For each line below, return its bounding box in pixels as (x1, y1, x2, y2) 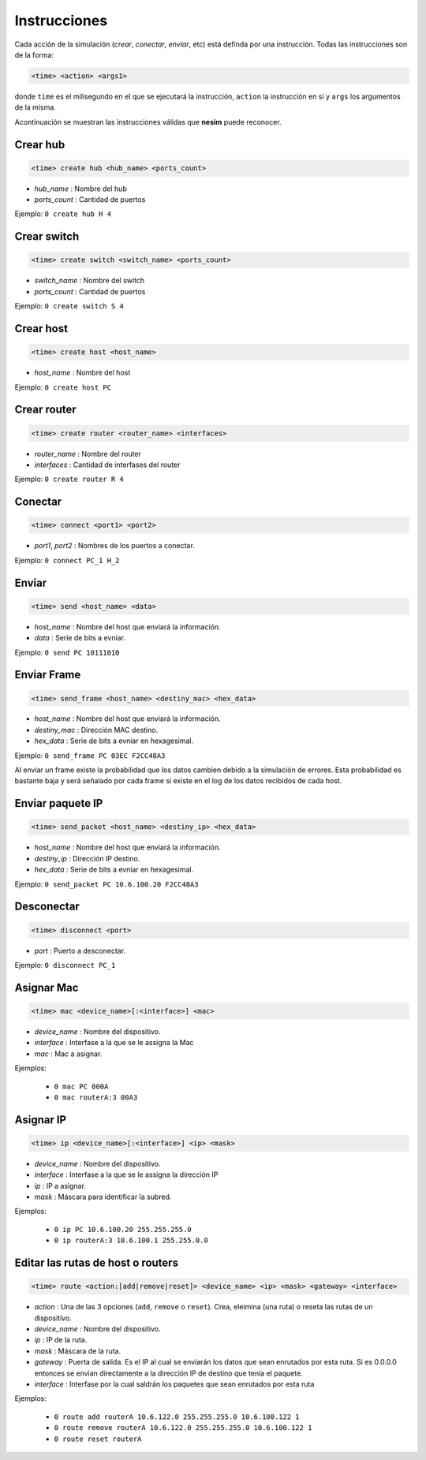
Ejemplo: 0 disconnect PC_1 (14, 960, 116, 969)
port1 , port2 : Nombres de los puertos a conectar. (34, 541, 195, 551)
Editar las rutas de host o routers (14, 1256, 179, 1270)
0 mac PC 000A (54, 1081, 109, 1091)
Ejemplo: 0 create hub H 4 (14, 209, 112, 218)
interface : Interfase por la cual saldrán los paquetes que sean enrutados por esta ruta (34, 1379, 315, 1388)
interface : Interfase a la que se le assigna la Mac (34, 1038, 194, 1047)
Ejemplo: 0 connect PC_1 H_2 (14, 555, 120, 565)
